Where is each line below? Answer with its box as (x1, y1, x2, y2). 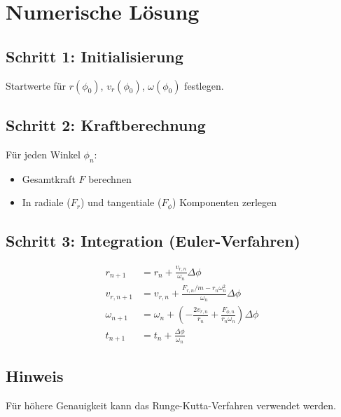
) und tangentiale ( (80, 195, 162, 210)
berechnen (88, 171, 132, 186)
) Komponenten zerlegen (172, 195, 277, 210)
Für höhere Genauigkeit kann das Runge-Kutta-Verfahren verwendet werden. (6, 398, 336, 413)
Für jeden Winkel (6, 146, 81, 161)
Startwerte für (6, 78, 67, 93)
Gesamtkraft (22, 171, 76, 186)
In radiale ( (22, 195, 71, 210)
